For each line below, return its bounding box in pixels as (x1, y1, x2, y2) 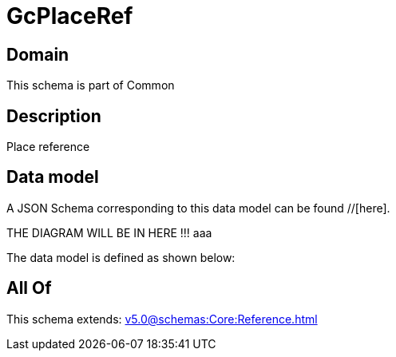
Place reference (6, 140, 90, 154)
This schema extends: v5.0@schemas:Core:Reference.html (6, 311, 318, 326)
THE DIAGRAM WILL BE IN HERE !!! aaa (6, 225, 212, 240)
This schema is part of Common (6, 78, 175, 93)
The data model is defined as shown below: (6, 250, 236, 264)
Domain (6, 44, 69, 65)
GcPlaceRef (6, 2, 133, 30)
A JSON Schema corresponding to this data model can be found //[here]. (6, 200, 390, 215)
